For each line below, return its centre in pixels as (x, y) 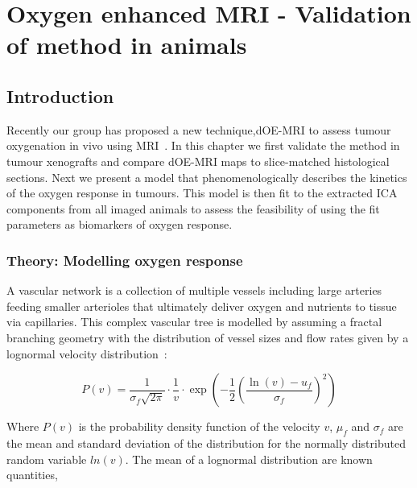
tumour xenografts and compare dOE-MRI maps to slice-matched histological (198, 161)
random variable (47, 459)
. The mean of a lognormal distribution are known (249, 459)
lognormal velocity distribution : (87, 353)
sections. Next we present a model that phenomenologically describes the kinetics (207, 177)
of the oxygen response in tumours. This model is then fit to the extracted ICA (202, 193)
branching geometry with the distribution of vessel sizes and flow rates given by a (208, 337)
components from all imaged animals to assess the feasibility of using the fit (193, 208)
